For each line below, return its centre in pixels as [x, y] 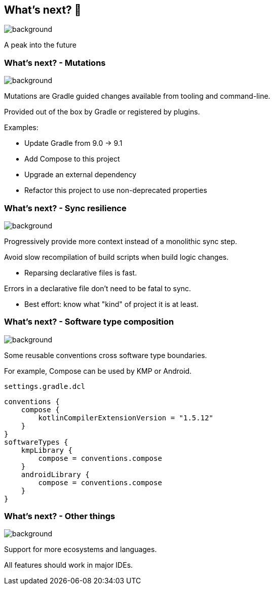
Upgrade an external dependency [81, 175]
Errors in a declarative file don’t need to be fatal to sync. [98, 288]
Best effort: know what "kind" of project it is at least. [111, 304]
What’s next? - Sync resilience [65, 208]
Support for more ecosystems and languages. [81, 549]
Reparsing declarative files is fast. [81, 272]
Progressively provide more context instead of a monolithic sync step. [121, 241]
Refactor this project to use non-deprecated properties [116, 190]
